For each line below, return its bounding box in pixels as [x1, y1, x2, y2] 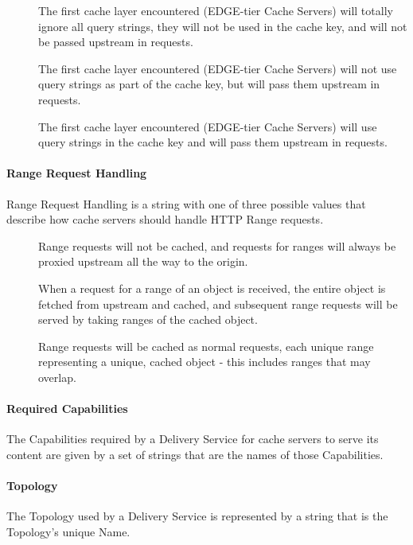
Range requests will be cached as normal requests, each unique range [38, 337, 374, 354]
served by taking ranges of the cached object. [38, 311, 258, 328]
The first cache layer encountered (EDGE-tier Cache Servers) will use [38, 118, 377, 134]
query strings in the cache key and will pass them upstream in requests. [38, 134, 388, 150]
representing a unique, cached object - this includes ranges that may [38, 353, 371, 370]
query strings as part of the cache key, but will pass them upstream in [38, 76, 380, 92]
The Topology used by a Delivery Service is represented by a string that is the [6, 508, 388, 524]
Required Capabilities [6, 400, 128, 417]
